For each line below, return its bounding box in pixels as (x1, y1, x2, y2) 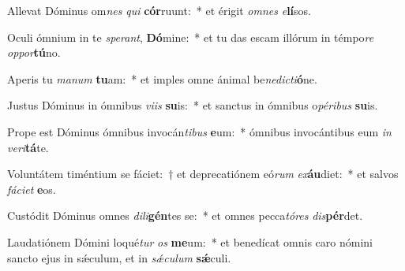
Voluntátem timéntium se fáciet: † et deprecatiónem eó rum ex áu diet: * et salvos (7, 165, 399, 182)
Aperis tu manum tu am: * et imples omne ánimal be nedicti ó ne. (7, 70, 317, 87)
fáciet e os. (7, 180, 56, 197)
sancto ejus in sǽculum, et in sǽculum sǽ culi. (7, 249, 231, 265)
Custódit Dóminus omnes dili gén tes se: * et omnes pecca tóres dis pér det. (7, 207, 363, 224)
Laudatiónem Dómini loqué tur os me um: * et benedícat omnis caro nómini (7, 233, 373, 250)
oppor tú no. (7, 44, 61, 61)
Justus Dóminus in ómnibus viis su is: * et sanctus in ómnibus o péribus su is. (7, 97, 378, 113)
